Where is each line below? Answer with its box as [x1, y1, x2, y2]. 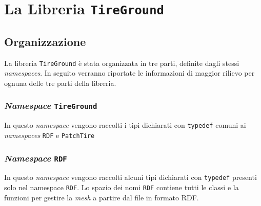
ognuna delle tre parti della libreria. [4, 77, 116, 88]
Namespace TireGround [4, 99, 97, 112]
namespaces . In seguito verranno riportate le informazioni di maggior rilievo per [4, 67, 255, 78]
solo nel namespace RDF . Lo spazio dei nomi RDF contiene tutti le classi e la [4, 182, 239, 193]
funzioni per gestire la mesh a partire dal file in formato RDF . [4, 192, 199, 202]
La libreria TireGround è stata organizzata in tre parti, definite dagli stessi [4, 57, 239, 68]
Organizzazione [4, 33, 86, 49]
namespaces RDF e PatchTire [4, 129, 95, 140]
